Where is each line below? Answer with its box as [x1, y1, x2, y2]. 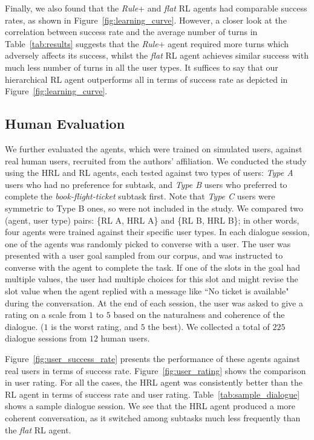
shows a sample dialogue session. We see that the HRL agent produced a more [5, 400, 296, 412]
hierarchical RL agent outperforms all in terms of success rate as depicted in [5, 73, 288, 85]
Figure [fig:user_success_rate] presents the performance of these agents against [5, 352, 300, 365]
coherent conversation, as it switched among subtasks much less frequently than [5, 412, 301, 424]
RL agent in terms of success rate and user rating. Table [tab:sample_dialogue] [5, 387, 300, 400]
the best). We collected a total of [148, 320, 270, 332]
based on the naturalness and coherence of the [113, 308, 285, 321]
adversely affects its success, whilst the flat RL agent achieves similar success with [5, 49, 309, 62]
